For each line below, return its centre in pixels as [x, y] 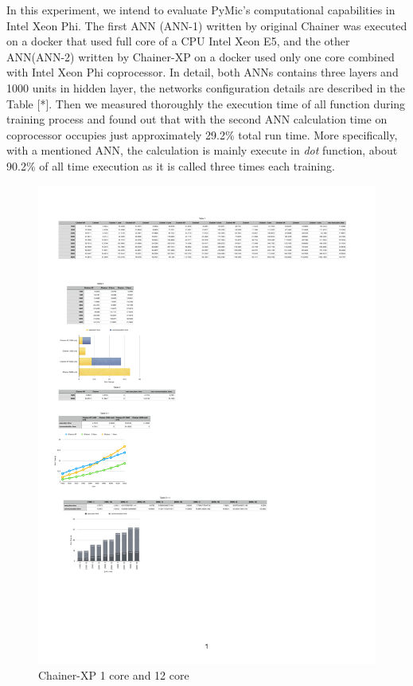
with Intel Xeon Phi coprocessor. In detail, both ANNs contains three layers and [203, 72]
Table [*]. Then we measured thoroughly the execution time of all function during [206, 103]
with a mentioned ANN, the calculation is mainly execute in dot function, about [202, 150]
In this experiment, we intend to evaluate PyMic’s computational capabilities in [201, 10]
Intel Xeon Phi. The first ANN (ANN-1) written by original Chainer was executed [207, 25]
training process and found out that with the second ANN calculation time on [197, 119]
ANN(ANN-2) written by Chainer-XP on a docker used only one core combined [201, 56]
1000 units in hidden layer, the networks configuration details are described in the [206, 87]
